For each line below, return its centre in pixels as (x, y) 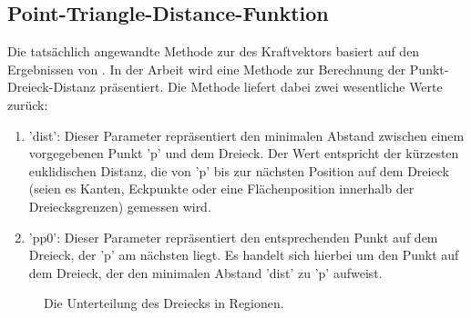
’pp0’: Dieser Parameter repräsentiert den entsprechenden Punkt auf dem (233, 237)
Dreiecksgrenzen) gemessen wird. (120, 206)
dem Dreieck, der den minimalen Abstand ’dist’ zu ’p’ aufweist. (205, 272)
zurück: (28, 104)
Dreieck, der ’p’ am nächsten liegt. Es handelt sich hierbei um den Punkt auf (244, 255)
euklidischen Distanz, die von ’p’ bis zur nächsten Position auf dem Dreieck (239, 170)
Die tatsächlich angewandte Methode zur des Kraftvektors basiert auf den (214, 51)
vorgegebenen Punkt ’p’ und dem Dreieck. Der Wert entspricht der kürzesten (244, 153)
